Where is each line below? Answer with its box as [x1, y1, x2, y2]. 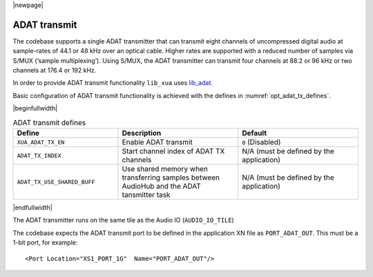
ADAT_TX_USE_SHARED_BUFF [17, 178, 95, 186]
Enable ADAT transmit [122, 137, 193, 147]
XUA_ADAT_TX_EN [17, 138, 65, 146]
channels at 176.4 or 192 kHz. [12, 66, 97, 75]
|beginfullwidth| [12, 104, 58, 113]
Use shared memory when [122, 164, 209, 174]
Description [122, 128, 162, 138]
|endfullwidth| [12, 204, 53, 212]
